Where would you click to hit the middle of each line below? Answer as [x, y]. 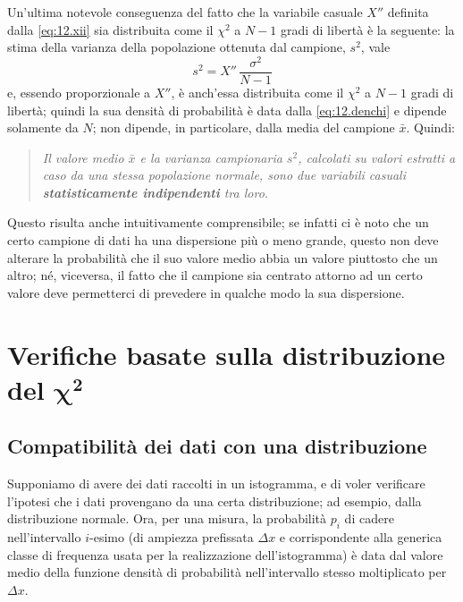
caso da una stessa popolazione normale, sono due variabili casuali [224, 175]
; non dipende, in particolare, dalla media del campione [244, 127]
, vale [375, 47]
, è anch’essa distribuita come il [257, 92]
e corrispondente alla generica [361, 537]
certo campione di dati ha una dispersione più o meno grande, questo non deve [223, 240]
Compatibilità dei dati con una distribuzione [217, 446]
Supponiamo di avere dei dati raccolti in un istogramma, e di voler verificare [216, 483]
